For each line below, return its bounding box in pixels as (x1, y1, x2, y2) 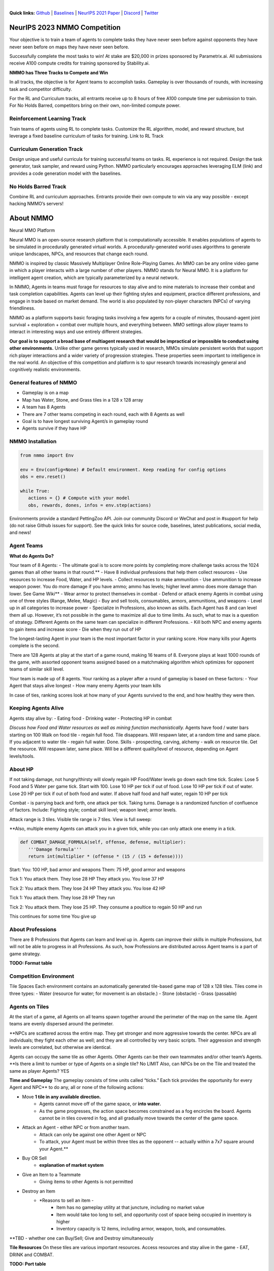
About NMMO (9, 214, 54, 223)
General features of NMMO (9, 379, 77, 386)
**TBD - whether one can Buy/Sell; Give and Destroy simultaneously (9, 1235, 154, 1241)
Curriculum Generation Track (9, 145, 83, 153)
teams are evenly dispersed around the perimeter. (9, 1021, 114, 1027)
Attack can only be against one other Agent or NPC (39, 1131, 147, 1137)
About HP (9, 766, 34, 773)
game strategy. (9, 951, 41, 957)
